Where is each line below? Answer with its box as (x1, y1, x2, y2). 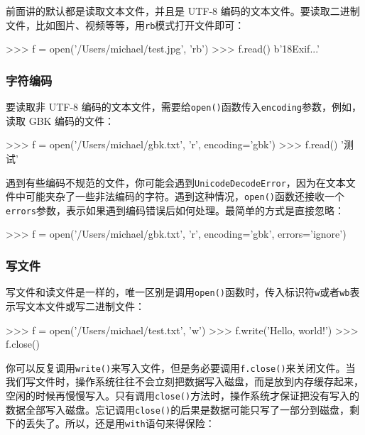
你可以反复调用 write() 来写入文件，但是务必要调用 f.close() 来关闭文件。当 (6, 360, 356, 375)
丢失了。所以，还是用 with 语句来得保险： (25, 416, 215, 431)
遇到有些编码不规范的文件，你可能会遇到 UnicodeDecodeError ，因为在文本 (6, 175, 346, 189)
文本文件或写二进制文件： (25, 298, 145, 313)
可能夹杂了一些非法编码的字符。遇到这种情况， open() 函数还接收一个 (25, 189, 344, 204)
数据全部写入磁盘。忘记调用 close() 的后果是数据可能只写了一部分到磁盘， (6, 402, 350, 417)
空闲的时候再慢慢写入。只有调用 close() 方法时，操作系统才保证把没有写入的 (6, 387, 360, 402)
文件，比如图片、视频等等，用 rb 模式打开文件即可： (6, 17, 245, 32)
